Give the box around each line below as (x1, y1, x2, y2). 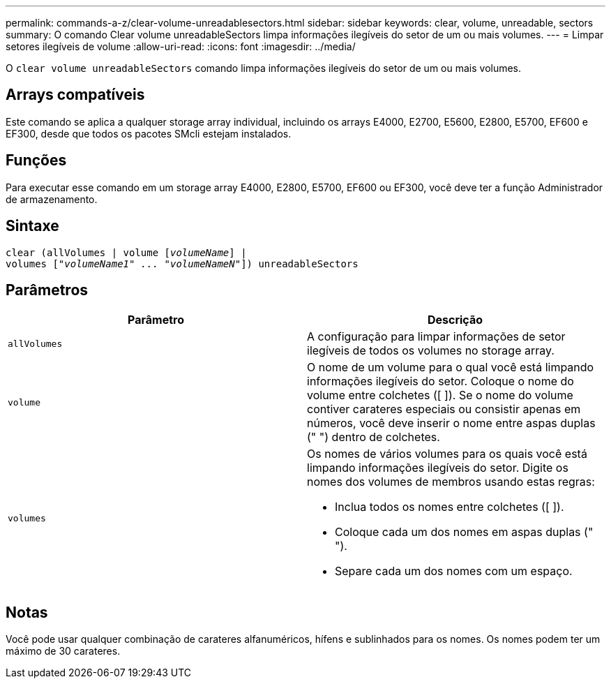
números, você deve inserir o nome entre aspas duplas (307, 416, 596, 431)
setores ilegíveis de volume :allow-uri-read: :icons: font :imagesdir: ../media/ (6, 40, 356, 52)
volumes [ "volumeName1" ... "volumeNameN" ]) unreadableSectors (6, 258, 359, 269)
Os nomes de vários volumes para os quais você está (307, 447, 587, 461)
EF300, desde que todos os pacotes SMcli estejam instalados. (6, 127, 292, 140)
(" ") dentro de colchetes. (307, 430, 440, 445)
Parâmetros (6, 281, 89, 299)
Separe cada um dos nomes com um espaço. (335, 564, 573, 579)
